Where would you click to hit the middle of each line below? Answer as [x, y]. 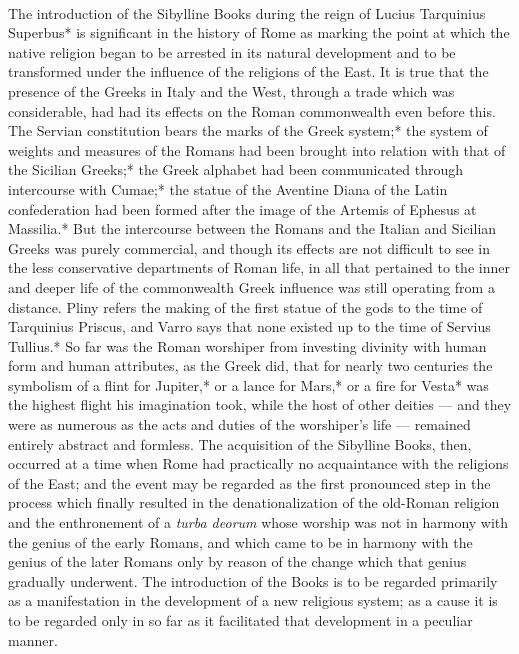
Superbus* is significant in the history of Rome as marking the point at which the [259, 32]
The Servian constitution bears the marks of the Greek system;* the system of [248, 130]
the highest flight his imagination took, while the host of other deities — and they [260, 404]
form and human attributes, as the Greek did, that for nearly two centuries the [250, 365]
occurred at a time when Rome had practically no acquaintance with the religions [258, 463]
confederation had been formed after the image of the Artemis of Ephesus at [242, 208]
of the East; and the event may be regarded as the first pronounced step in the [249, 482]
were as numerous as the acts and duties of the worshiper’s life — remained [239, 424]
